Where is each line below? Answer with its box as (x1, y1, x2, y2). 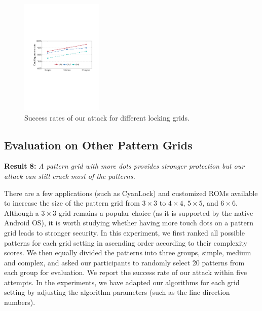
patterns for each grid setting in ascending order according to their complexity (4, 237, 248, 248)
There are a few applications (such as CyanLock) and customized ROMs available (4, 187, 258, 198)
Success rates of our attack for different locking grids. (24, 112, 190, 123)
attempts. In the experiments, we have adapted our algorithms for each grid (4, 277, 240, 287)
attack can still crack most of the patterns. (4, 170, 135, 181)
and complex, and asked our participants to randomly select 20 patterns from (4, 257, 245, 267)
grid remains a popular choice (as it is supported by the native (58, 207, 253, 218)
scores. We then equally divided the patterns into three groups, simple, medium (4, 247, 251, 258)
